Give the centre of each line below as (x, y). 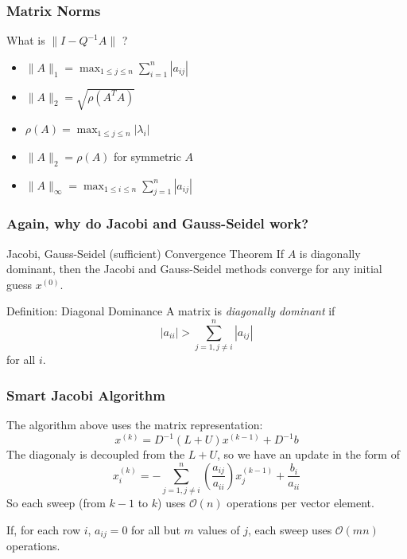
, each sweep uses (290, 529)
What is (26, 40)
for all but (156, 529)
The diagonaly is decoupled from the (96, 454)
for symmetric (147, 156)
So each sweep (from (56, 502)
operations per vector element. (300, 502)
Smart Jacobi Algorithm (86, 395)
